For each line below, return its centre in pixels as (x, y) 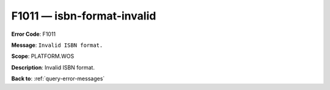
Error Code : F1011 (34, 34)
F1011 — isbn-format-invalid (84, 16)
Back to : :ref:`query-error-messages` (58, 78)
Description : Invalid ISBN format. (53, 67)
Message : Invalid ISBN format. (57, 45)
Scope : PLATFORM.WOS (43, 56)
